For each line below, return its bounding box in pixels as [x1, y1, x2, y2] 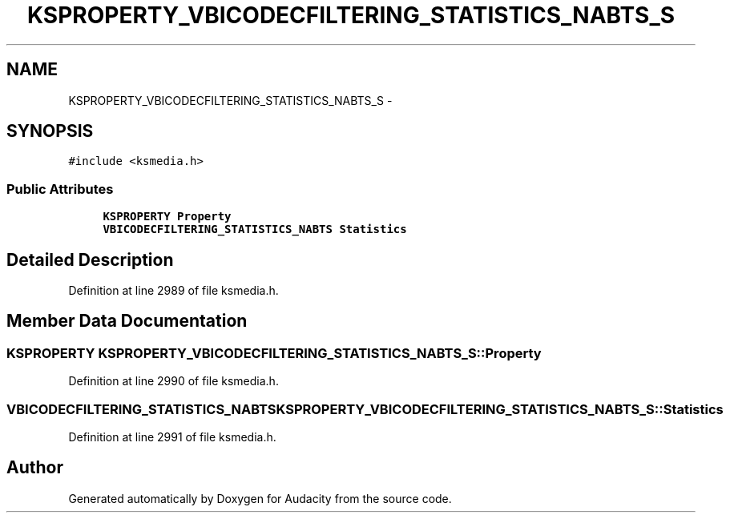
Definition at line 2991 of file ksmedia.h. [68, 430, 276, 444]
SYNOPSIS [6, 121, 94, 142]
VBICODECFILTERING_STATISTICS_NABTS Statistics [103, 223, 407, 236]
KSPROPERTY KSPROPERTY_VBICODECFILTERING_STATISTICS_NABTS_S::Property [6, 344, 542, 361]
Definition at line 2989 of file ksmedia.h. [68, 284, 279, 298]
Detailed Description [6, 249, 174, 270]
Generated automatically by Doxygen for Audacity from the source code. [68, 491, 452, 505]
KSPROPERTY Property [103, 210, 232, 223]
